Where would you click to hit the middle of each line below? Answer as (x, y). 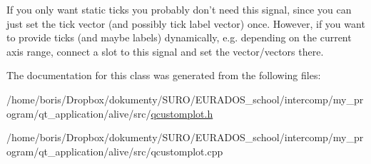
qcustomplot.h (182, 113)
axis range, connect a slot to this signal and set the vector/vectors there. (165, 51)
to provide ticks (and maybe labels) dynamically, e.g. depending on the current (179, 37)
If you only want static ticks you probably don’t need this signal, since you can (179, 9)
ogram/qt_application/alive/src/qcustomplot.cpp (115, 151)
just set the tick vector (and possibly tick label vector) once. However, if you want (186, 23)
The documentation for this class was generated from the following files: (164, 75)
